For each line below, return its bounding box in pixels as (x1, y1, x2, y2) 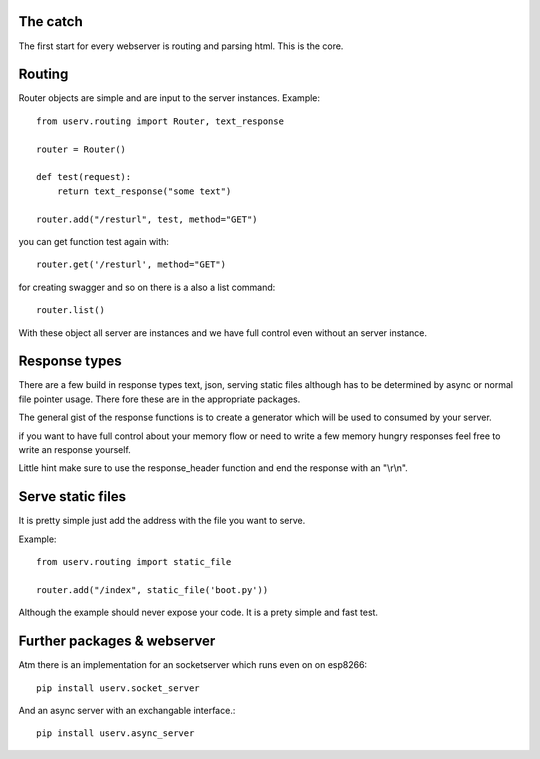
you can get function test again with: (18, 235, 170, 247)
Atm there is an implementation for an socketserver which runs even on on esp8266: (18, 659, 368, 671)
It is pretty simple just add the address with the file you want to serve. (18, 515, 306, 527)
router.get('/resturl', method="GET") (36, 259, 227, 270)
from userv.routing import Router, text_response (36, 115, 285, 127)
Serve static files (18, 488, 127, 505)
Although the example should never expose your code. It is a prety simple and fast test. (18, 606, 379, 619)
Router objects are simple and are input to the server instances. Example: (18, 92, 320, 104)
